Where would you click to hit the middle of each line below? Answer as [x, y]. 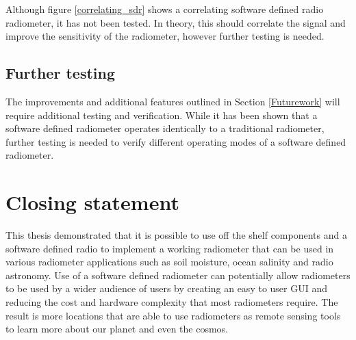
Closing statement [92, 202]
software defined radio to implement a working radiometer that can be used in [170, 248]
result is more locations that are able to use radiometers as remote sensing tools [173, 315]
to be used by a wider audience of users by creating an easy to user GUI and [166, 288]
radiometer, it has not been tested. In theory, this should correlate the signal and [176, 22]
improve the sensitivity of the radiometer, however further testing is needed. [165, 36]
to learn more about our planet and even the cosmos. [117, 329]
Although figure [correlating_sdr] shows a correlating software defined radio [165, 9]
